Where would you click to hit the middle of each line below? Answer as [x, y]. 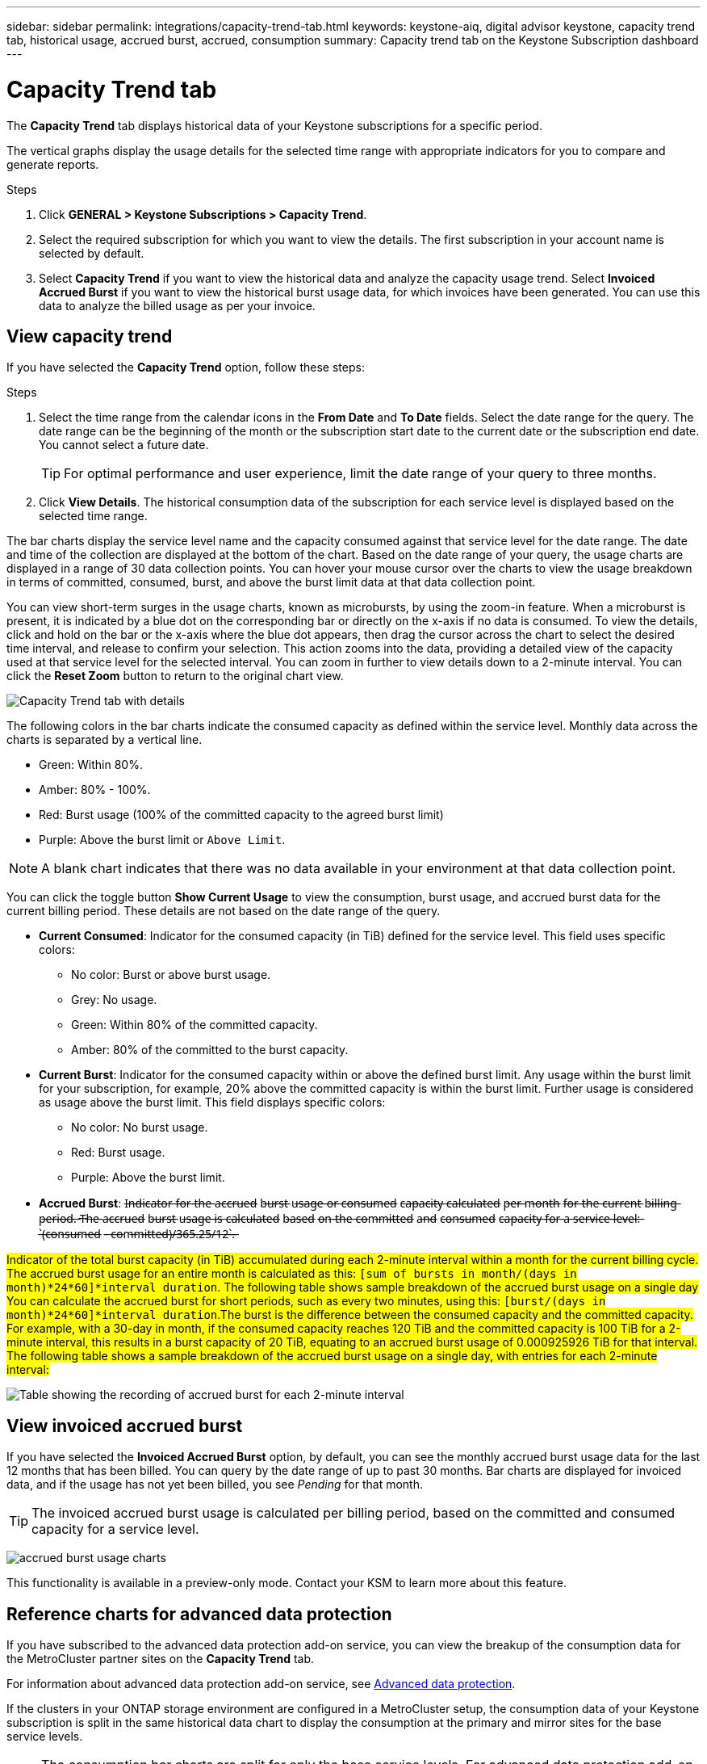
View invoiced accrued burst [125, 1426]
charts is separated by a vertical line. [105, 740]
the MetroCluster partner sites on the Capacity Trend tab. [161, 1659]
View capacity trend [90, 336]
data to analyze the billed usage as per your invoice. [177, 305]
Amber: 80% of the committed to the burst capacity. [210, 1050]
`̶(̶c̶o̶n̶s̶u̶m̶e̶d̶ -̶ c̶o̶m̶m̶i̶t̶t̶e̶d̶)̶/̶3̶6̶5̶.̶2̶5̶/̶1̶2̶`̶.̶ [137, 1234]
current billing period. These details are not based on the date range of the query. [224, 911]
